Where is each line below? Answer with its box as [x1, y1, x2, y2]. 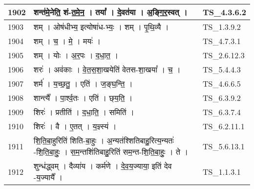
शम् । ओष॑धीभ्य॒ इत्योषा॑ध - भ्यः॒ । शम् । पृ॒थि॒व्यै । [33, 21, 169, 32]
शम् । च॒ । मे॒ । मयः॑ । [33, 35, 101, 47]
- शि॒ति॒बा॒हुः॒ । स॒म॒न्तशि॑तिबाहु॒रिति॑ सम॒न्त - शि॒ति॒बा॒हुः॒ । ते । [33, 146, 189, 157]
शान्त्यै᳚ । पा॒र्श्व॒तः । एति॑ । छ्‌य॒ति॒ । [33, 92, 133, 103]
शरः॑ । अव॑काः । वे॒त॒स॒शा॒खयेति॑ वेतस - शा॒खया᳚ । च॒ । [33, 64, 181, 75]
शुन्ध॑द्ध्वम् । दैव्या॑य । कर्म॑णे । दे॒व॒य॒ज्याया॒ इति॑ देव [33, 160, 172, 171]
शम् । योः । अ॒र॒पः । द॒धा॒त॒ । [33, 49, 118, 61]
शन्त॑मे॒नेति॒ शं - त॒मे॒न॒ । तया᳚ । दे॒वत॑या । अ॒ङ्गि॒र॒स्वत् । [33, 6, 188, 18]
